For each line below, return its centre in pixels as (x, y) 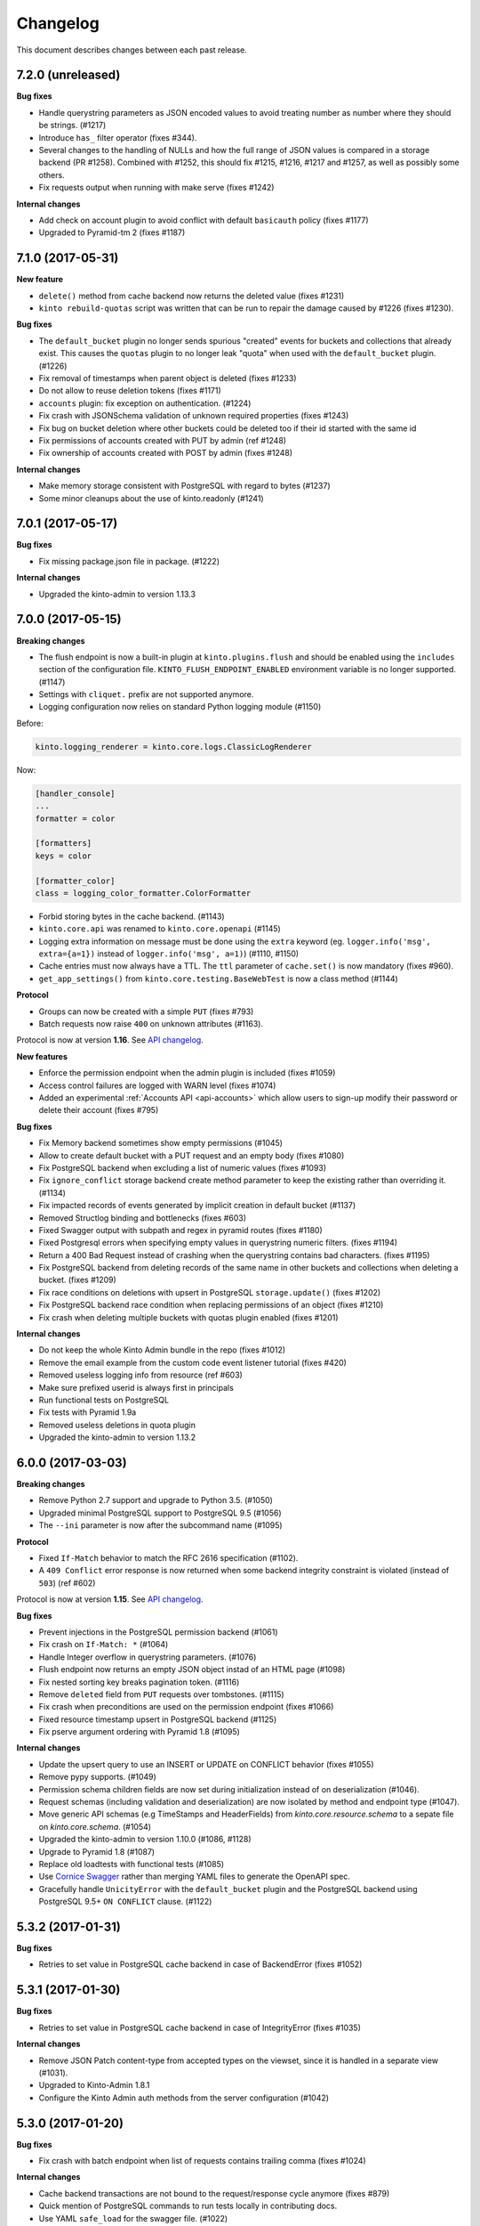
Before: (30, 723)
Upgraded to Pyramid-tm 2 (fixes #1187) (112, 232)
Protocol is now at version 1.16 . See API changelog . (110, 1040)
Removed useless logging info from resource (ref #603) (141, 1375)
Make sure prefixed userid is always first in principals (136, 1387)
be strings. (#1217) (72, 126)
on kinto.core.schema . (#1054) (95, 1826)
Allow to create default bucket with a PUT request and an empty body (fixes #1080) (192, 1155)
